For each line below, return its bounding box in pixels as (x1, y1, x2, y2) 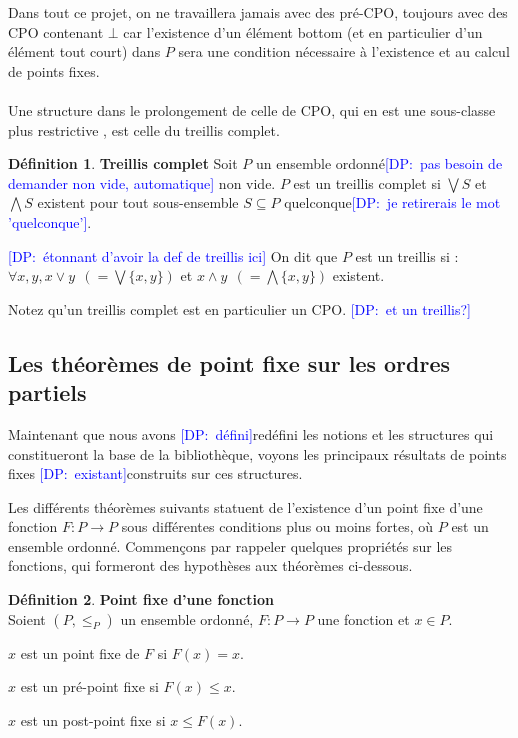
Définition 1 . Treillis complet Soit (8, 153, 238, 174)
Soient (8, 608, 46, 629)
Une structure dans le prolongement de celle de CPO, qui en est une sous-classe (8, 99, 496, 120)
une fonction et (317, 608, 410, 629)
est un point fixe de (20, 642, 140, 663)
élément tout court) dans (8, 41, 161, 62)
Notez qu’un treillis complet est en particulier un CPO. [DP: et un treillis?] (8, 298, 472, 319)
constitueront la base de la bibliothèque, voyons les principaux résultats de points (8, 443, 507, 464)
